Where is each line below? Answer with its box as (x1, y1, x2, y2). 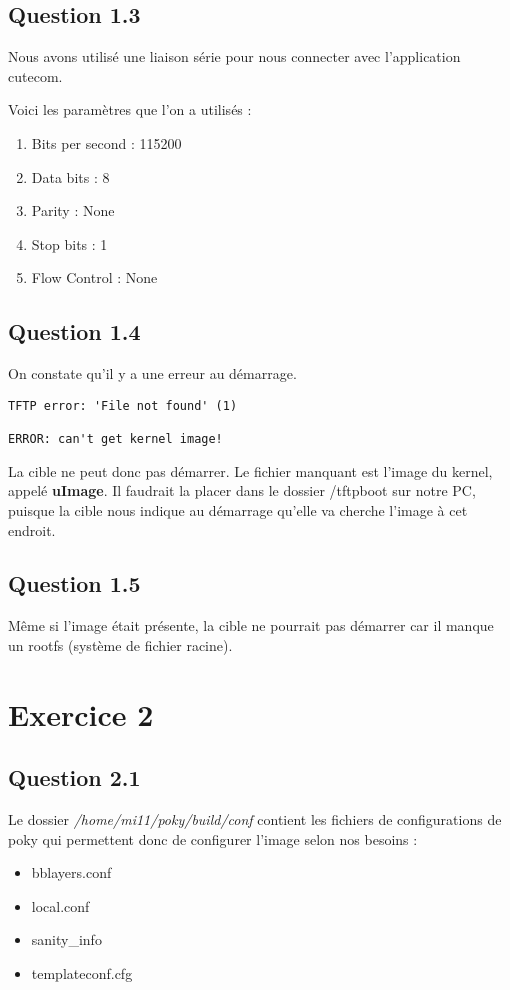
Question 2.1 (8, 762, 141, 793)
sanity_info (31, 929, 102, 950)
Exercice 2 (8, 693, 154, 734)
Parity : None (31, 200, 115, 221)
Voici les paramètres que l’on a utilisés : (8, 99, 252, 120)
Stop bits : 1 (31, 233, 108, 254)
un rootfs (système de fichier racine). (8, 634, 233, 655)
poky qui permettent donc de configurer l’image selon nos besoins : (8, 828, 418, 849)
